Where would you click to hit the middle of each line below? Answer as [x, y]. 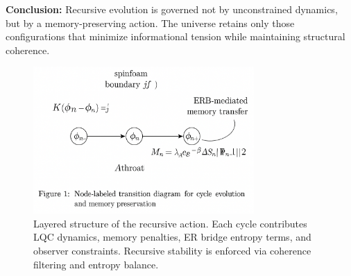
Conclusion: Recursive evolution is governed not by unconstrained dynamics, [172, 9]
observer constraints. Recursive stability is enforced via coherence [172, 250]
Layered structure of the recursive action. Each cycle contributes [170, 223]
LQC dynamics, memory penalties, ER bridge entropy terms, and [172, 237]
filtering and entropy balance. [96, 264]
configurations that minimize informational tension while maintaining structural [175, 36]
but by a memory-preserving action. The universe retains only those [150, 23]
